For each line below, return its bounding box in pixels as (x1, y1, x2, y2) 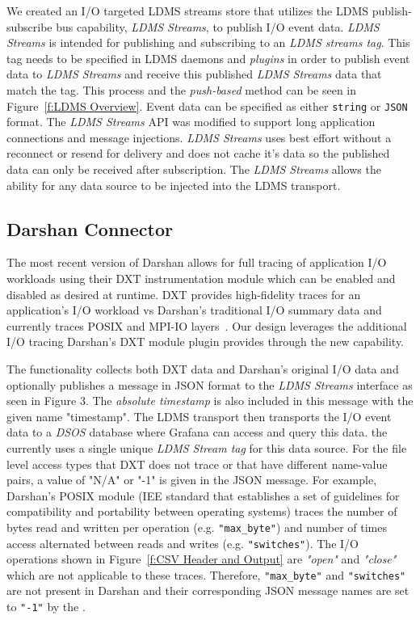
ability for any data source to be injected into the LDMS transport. (6, 176, 341, 193)
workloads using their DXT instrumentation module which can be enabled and (6, 269, 396, 286)
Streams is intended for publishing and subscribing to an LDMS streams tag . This (6, 34, 410, 51)
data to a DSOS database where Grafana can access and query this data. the (6, 424, 388, 441)
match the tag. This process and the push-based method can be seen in (6, 81, 357, 98)
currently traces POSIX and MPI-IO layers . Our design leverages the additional (6, 317, 407, 334)
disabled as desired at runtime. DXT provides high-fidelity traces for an (6, 285, 361, 302)
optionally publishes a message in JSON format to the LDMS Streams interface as (6, 376, 413, 393)
